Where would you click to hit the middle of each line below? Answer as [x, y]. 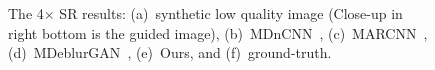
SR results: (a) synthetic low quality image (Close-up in [231, 13]
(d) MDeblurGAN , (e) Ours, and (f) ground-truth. [170, 52]
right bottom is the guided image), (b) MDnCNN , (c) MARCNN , [218, 32]
